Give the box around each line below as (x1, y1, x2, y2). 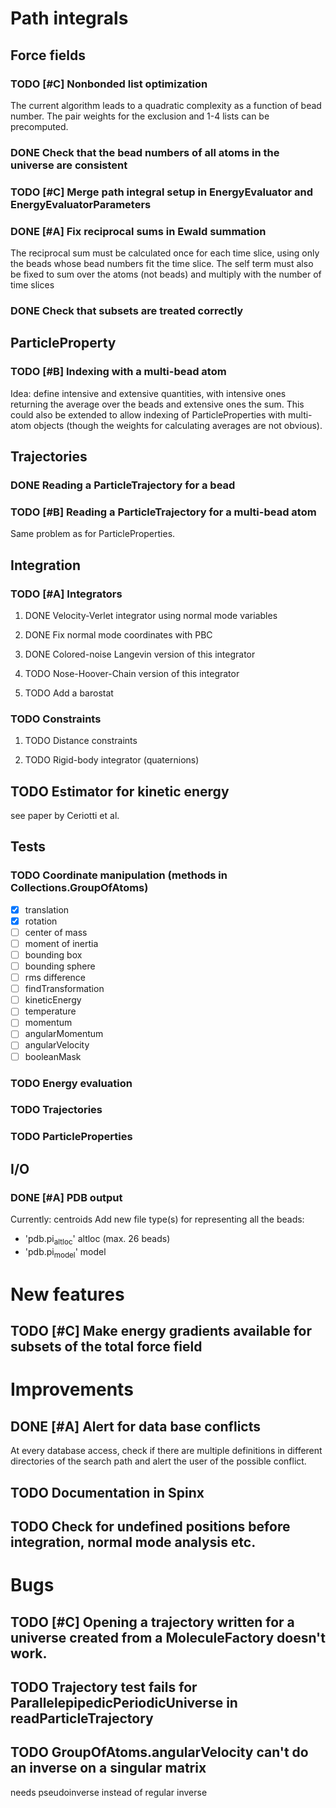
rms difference (24, 972, 87, 984)
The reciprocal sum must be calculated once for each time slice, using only (10, 247, 320, 259)
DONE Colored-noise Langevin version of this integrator (24, 648, 256, 660)
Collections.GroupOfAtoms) (10, 881, 149, 895)
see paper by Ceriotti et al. (10, 810, 120, 822)
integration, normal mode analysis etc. (10, 1534, 257, 1551)
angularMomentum (24, 1028, 104, 1040)
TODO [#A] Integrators (10, 587, 123, 601)
